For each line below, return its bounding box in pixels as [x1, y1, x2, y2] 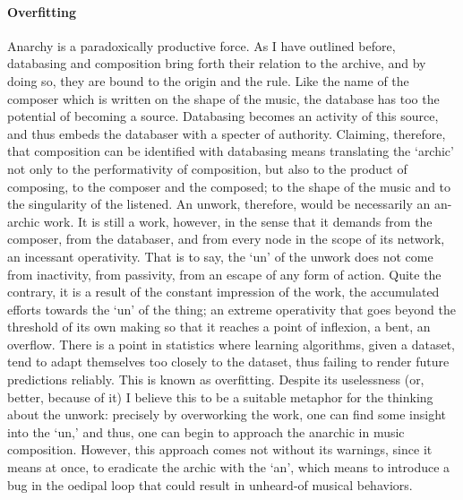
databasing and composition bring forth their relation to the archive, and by [7, 54, 426, 73]
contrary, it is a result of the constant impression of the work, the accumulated [7, 282, 440, 301]
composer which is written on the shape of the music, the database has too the [7, 89, 440, 108]
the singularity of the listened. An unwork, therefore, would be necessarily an [7, 194, 431, 213]
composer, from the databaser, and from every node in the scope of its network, [7, 229, 445, 248]
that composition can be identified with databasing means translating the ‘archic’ [7, 142, 454, 160]
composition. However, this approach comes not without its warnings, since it [7, 440, 433, 459]
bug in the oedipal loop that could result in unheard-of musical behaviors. [7, 475, 413, 494]
